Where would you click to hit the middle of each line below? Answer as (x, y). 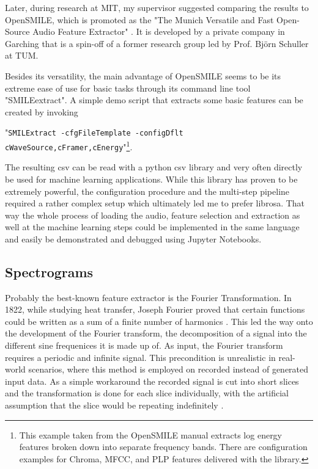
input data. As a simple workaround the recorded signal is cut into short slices (152, 381)
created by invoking (42, 111)
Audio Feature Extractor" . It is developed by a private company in (159, 31)
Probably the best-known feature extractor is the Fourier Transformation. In (148, 297)
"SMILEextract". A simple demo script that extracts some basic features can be (154, 100)
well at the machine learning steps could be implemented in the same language (152, 227)
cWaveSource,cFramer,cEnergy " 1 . (69, 146)
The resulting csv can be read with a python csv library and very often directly (154, 167)
